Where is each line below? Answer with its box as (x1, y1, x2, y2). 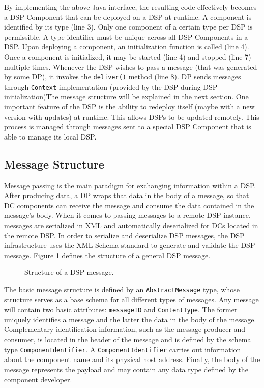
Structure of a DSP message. (24, 267, 114, 278)
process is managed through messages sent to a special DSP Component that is (4, 121, 251, 132)
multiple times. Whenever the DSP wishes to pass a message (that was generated (4, 61, 257, 72)
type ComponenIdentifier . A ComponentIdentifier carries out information (4, 344, 241, 354)
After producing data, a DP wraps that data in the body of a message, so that (4, 190, 249, 201)
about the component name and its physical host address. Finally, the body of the (4, 354, 260, 365)
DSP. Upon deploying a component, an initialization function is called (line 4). (4, 41, 249, 52)
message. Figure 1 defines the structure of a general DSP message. (4, 250, 211, 260)
